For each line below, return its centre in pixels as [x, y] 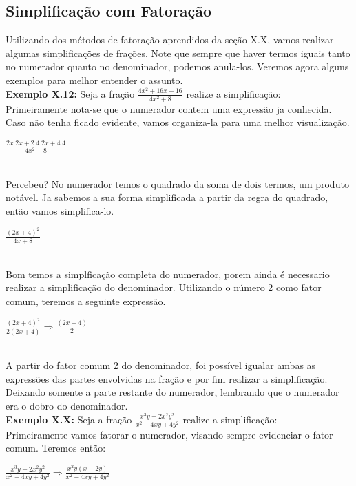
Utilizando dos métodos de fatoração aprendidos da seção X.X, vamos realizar [170, 40]
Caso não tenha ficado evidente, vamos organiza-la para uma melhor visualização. [178, 122]
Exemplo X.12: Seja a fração [70, 93]
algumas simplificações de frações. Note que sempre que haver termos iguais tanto [178, 53]
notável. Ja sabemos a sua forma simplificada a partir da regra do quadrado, [167, 197]
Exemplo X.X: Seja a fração [69, 419]
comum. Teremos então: [56, 448]
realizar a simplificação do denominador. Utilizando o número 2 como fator [164, 287]
